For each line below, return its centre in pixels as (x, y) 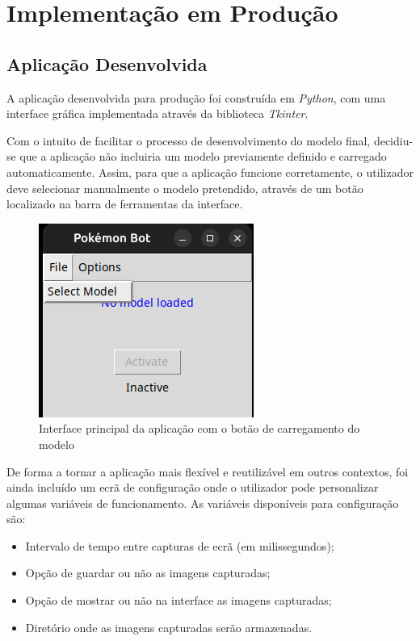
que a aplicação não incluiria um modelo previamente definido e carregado (203, 156)
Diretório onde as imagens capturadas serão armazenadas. (169, 627)
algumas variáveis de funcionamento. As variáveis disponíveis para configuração (203, 503)
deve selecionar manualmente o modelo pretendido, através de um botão (185, 188)
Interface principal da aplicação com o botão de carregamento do (199, 428)
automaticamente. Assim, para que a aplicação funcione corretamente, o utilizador (210, 172)
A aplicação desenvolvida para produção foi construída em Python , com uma (196, 97)
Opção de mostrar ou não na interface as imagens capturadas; (178, 600)
